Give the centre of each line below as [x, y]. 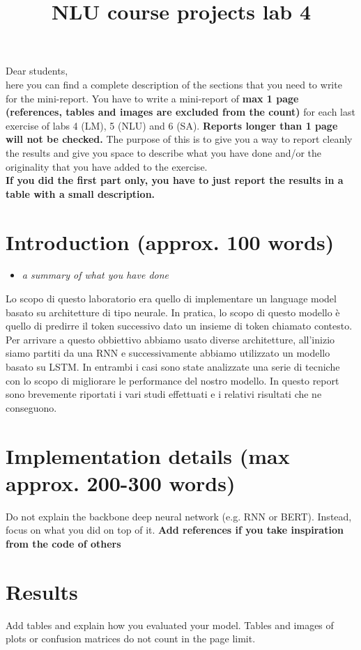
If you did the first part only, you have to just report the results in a [175, 180]
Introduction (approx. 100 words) [170, 241]
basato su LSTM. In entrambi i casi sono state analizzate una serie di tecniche [173, 366]
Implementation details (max [148, 455]
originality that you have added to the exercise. [107, 166]
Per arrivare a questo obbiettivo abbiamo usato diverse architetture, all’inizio [170, 339]
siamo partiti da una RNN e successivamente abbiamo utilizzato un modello [168, 353]
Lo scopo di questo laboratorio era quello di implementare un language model [171, 299]
